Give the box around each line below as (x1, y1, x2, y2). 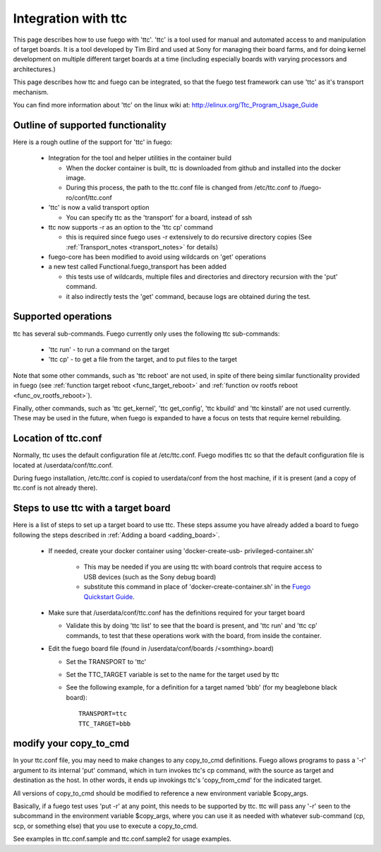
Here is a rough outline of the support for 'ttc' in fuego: (13, 138, 173, 146)
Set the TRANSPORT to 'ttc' (66, 657, 147, 665)
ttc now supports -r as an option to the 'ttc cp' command (48, 223, 213, 231)
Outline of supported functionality (13, 119, 167, 131)
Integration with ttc (13, 11, 128, 26)
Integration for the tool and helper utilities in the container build (48, 154, 232, 162)
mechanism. (13, 88, 49, 96)
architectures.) (13, 64, 56, 73)
